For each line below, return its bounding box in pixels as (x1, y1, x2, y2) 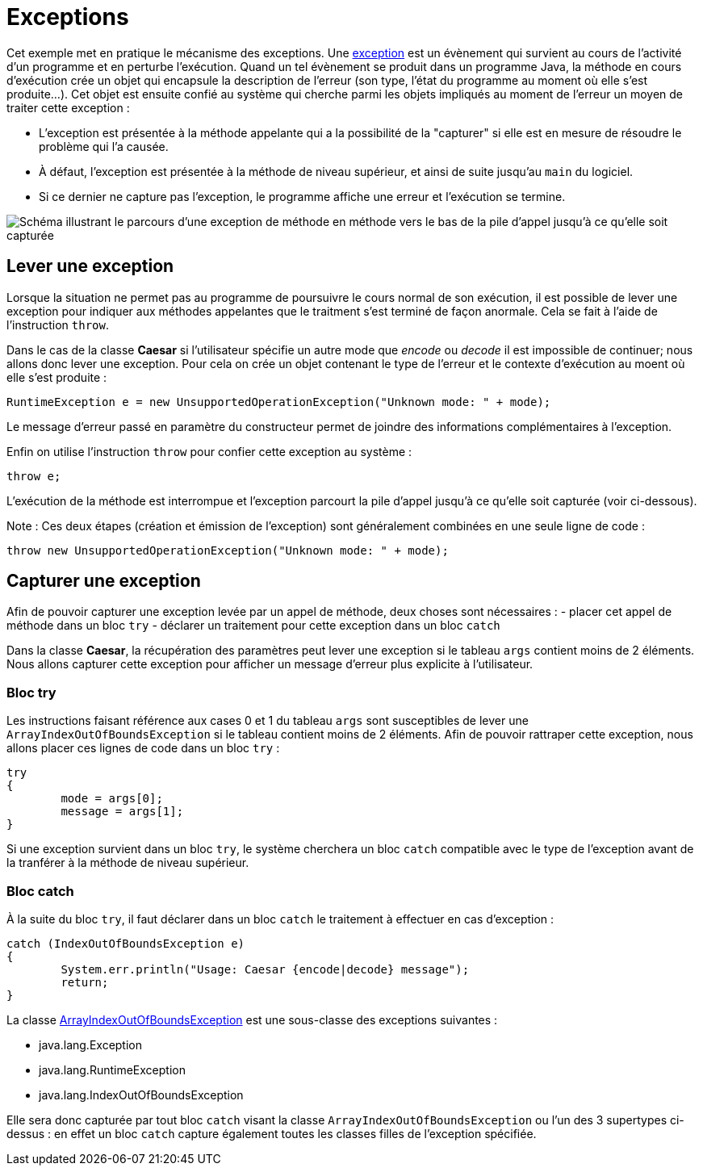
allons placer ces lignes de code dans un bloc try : (6, 741, 280, 756)
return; (61, 975, 109, 989)
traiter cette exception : (6, 100, 130, 115)
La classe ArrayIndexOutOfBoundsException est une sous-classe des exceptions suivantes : (6, 1012, 498, 1027)
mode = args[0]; (61, 792, 163, 806)
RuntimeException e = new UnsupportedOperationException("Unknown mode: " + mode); (6, 395, 551, 408)
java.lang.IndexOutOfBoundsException (39, 1087, 244, 1102)
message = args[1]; (61, 805, 184, 818)
